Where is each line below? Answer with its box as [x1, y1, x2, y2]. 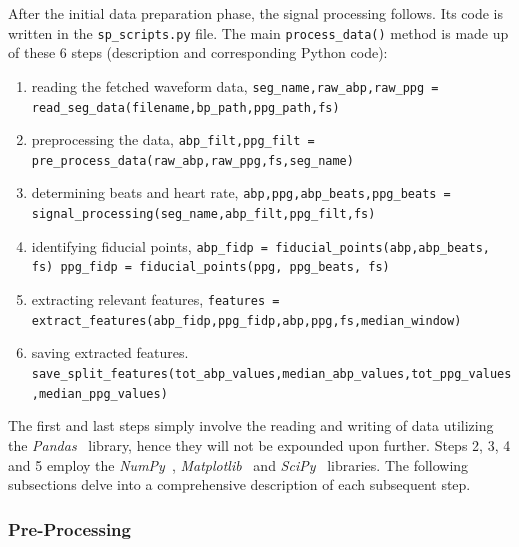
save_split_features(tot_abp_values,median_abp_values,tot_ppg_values [31, 367, 512, 381]
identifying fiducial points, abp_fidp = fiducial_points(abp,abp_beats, [31, 235, 490, 256]
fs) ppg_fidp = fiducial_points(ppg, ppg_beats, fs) [31, 260, 390, 275]
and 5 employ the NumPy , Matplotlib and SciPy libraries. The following [8, 454, 469, 475]
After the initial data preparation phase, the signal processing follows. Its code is [8, 3, 503, 23]
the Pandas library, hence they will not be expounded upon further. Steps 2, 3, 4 [8, 434, 511, 455]
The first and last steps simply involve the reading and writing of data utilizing [8, 415, 494, 436]
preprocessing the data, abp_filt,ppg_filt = [31, 129, 315, 150]
